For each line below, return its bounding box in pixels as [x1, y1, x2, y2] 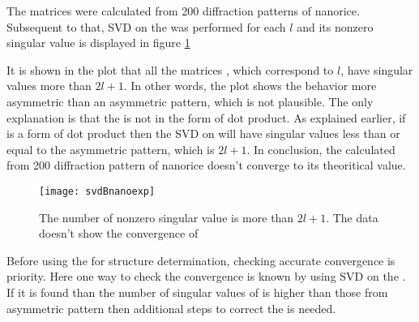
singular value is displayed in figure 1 [6, 34, 190, 51]
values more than [6, 77, 92, 94]
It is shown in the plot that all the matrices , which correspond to [6, 61, 334, 78]
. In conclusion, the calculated [246, 140, 395, 157]
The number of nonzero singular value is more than [39, 208, 294, 225]
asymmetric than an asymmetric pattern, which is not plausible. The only [6, 92, 374, 109]
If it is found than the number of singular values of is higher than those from [6, 283, 388, 300]
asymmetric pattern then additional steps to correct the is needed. [6, 299, 336, 316]
